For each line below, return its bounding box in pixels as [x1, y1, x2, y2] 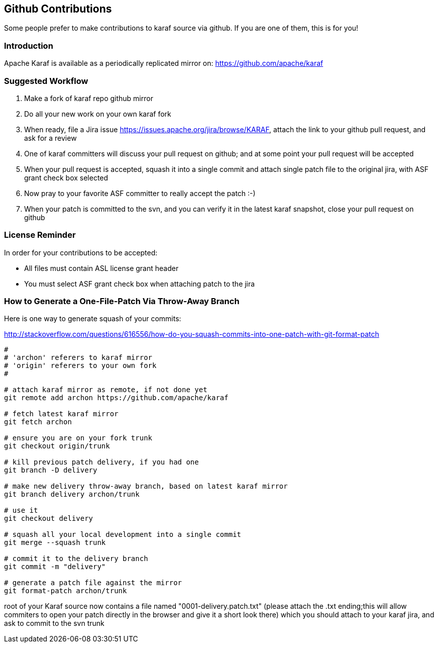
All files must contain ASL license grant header [24, 263, 179, 272]
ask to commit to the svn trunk [4, 619, 104, 628]
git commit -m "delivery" [4, 563, 106, 571]
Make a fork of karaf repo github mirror [24, 94, 153, 103]
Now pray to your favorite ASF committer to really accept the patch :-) [24, 189, 256, 198]
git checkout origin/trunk [4, 442, 110, 450]
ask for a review [24, 133, 77, 142]
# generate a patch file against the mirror [4, 579, 182, 587]
